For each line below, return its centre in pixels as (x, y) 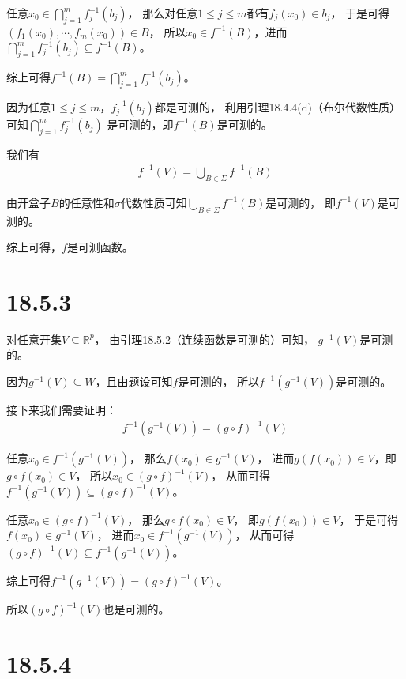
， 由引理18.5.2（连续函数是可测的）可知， (204, 339)
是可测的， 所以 (219, 381)
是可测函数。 (100, 247)
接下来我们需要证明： (62, 409)
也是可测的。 (136, 609)
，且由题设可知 (134, 381)
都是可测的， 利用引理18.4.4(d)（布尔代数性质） (278, 106)
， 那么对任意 (163, 13)
